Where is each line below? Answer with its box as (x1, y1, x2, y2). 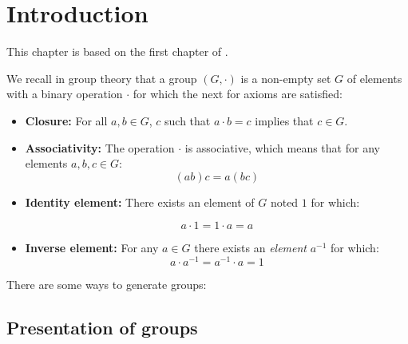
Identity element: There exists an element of (25, 193, 255, 210)
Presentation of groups (6, 314, 198, 339)
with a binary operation (6, 85, 123, 102)
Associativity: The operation (25, 139, 175, 156)
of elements (347, 69, 402, 86)
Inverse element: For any (25, 239, 159, 256)
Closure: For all (25, 112, 108, 129)
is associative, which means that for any (184, 139, 380, 156)
